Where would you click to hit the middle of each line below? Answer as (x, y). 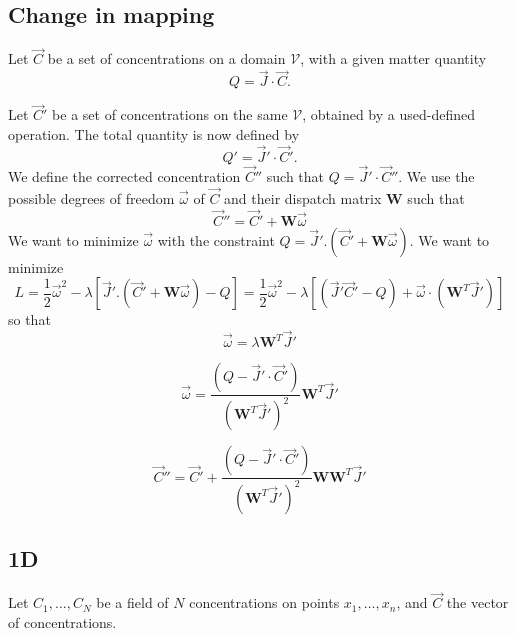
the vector (477, 602)
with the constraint (216, 239)
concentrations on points (264, 602)
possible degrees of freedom (91, 197)
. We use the (436, 176)
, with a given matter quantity (393, 58)
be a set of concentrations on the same (170, 114)
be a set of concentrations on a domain (166, 58)
